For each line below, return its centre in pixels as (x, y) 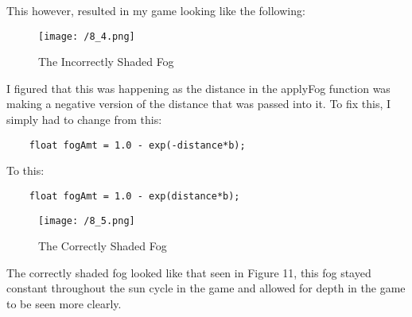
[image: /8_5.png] (87, 220)
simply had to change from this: (84, 120)
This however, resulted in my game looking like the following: (156, 10)
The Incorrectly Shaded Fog (106, 62)
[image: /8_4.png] (87, 36)
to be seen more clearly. (64, 303)
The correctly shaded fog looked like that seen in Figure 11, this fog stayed (189, 272)
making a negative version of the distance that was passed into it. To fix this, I (199, 104)
